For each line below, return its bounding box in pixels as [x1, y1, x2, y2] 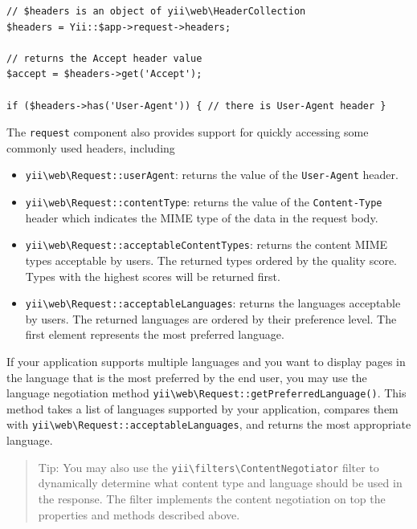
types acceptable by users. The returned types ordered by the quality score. [25, 251, 398, 268]
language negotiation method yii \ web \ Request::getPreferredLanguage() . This [6, 385, 407, 401]
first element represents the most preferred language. [25, 326, 284, 343]
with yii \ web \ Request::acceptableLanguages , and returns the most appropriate [6, 416, 411, 433]
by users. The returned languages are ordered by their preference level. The [25, 310, 397, 327]
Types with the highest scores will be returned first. [25, 267, 280, 284]
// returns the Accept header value [6, 52, 202, 64]
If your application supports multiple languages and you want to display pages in [6, 353, 406, 369]
